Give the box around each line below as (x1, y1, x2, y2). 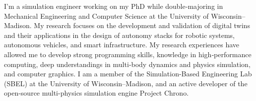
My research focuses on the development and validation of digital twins (34, 20, 250, 31)
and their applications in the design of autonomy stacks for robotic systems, (4, 30, 235, 40)
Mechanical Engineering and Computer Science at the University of (4, 10, 209, 21)
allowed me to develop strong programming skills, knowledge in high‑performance (4, 49, 252, 59)
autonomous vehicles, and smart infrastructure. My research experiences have (4, 39, 239, 50)
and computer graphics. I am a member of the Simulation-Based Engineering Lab (4, 68, 252, 79)
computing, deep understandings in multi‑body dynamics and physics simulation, (4, 59, 251, 69)
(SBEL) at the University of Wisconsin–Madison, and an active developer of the (4, 78, 248, 88)
